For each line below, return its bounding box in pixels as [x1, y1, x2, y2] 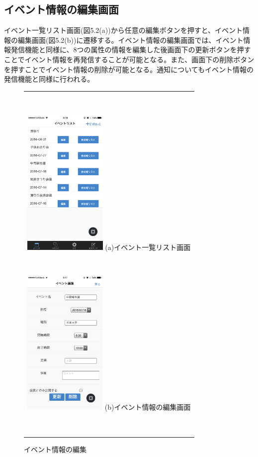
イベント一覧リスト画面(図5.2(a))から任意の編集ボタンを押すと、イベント [4, 25, 243, 35]
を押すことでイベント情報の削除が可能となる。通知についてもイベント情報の [4, 64, 254, 74]
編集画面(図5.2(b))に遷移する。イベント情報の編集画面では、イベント [17, 34, 244, 45]
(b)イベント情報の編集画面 [104, 401, 191, 412]
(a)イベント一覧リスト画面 [105, 241, 191, 252]
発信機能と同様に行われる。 [4, 74, 94, 84]
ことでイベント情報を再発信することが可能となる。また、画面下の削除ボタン [4, 54, 255, 64]
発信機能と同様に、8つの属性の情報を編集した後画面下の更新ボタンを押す [10, 44, 251, 55]
